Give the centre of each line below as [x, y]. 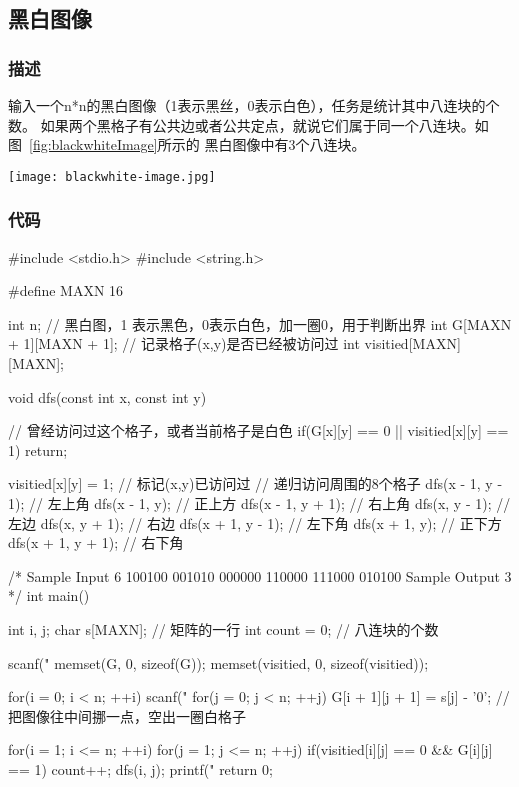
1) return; [38, 449]
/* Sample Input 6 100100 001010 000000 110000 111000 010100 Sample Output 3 [260, 575]
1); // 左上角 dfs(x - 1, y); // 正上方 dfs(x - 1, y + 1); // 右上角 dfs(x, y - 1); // [259, 503]
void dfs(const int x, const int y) [107, 396]
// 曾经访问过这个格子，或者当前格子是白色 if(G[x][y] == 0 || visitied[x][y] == [258, 430]
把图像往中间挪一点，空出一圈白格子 [127, 715]
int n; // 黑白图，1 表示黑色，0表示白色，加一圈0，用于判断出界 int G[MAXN [260, 323]
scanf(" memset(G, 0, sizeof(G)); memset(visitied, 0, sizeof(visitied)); [218, 662]
